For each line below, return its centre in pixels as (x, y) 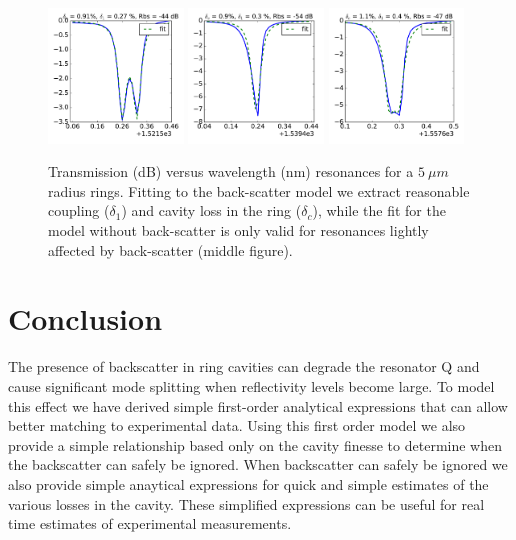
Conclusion (85, 318)
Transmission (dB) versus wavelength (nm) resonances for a (231, 171)
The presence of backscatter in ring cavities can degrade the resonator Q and (244, 366)
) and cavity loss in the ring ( (211, 210)
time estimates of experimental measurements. (150, 523)
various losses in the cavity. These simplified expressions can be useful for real (246, 503)
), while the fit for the (379, 210)
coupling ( (79, 210)
